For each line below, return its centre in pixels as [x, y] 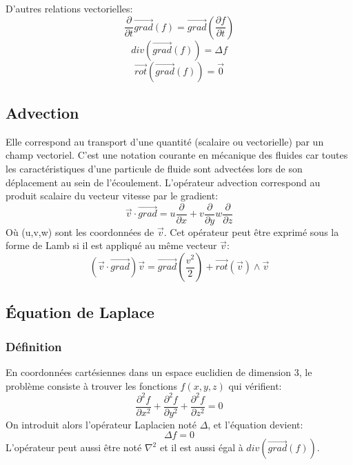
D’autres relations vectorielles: [69, 8]
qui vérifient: [255, 385]
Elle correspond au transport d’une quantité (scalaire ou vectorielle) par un [165, 141]
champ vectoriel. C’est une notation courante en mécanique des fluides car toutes [177, 155]
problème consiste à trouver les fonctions [91, 385]
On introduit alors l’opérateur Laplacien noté [101, 424]
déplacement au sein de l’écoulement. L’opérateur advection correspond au [163, 182]
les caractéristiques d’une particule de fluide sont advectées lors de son [154, 168]
